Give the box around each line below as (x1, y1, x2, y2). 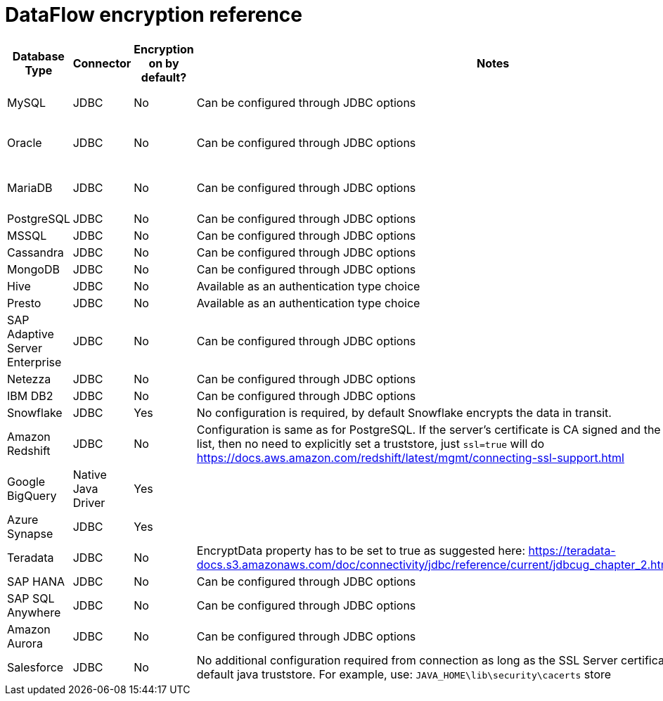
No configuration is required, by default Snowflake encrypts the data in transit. (196, 405, 612, 420)
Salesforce (7, 660, 64, 674)
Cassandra (7, 245, 64, 259)
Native (72, 467, 107, 482)
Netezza (7, 371, 51, 386)
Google (7, 474, 46, 489)
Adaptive (7, 326, 54, 341)
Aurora (7, 636, 43, 650)
